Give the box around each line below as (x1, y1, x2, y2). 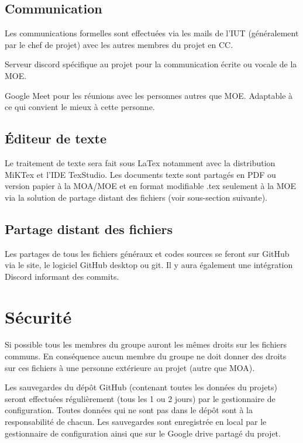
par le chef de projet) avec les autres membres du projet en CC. (5, 38, 233, 50)
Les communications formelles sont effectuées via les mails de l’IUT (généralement (5, 27, 299, 39)
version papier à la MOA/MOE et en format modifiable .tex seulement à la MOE (5, 180, 297, 192)
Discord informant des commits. (5, 270, 119, 282)
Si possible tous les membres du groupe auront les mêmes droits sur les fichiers (5, 338, 287, 351)
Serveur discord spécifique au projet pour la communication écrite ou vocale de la (5, 58, 297, 70)
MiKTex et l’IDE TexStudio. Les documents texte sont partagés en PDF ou (5, 168, 276, 180)
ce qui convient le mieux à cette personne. (5, 101, 155, 113)
